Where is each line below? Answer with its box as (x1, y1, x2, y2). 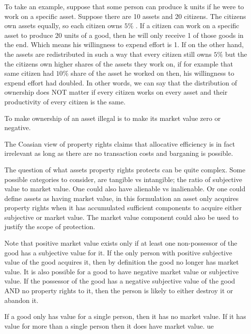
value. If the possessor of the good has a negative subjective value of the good (4, 276, 235, 286)
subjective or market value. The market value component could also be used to (4, 212, 238, 222)
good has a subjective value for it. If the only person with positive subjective (4, 247, 232, 257)
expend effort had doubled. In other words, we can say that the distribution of (4, 77, 237, 87)
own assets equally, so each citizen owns (4, 20, 122, 31)
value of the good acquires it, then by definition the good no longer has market (4, 257, 239, 267)
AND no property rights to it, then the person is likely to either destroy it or (4, 285, 233, 296)
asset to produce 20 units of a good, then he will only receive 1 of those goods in (4, 30, 244, 40)
